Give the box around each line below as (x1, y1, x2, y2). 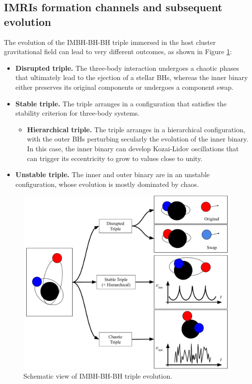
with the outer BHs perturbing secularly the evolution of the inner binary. (27, 134, 249, 144)
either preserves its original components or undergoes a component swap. (15, 81, 233, 92)
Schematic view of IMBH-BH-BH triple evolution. (23, 371, 173, 381)
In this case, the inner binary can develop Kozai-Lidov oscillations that (27, 143, 239, 153)
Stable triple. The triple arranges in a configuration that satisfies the (15, 98, 227, 108)
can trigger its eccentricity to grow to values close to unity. (27, 153, 203, 163)
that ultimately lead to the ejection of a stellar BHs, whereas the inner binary (15, 72, 248, 82)
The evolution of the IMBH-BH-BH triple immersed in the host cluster (4, 37, 216, 47)
